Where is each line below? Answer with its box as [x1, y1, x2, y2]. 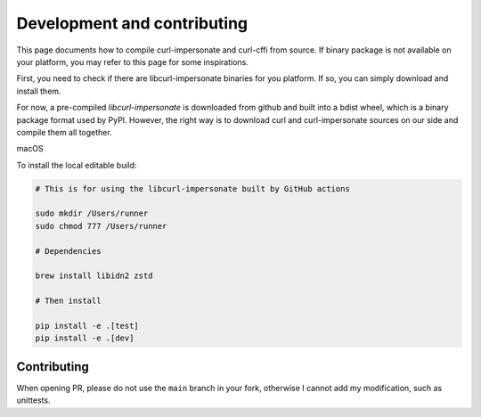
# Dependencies [35, 246, 102, 256]
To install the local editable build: [16, 159, 137, 170]
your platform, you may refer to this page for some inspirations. [16, 56, 249, 67]
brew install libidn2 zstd [35, 271, 153, 281]
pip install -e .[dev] [35, 333, 135, 343]
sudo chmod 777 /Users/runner [35, 221, 167, 231]
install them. [16, 86, 61, 96]
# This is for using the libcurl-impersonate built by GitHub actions [35, 184, 351, 193]
